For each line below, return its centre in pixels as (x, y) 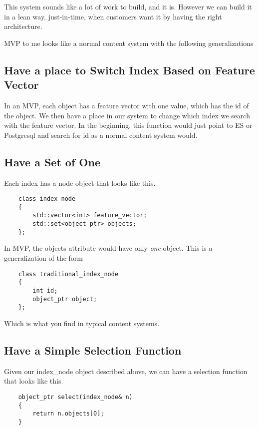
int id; (45, 290)
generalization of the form (43, 258)
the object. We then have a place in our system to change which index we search (127, 115)
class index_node (47, 199)
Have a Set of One (52, 162)
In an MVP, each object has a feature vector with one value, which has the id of (127, 105)
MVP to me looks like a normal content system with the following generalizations (129, 43)
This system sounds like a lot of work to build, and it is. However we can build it (128, 6)
